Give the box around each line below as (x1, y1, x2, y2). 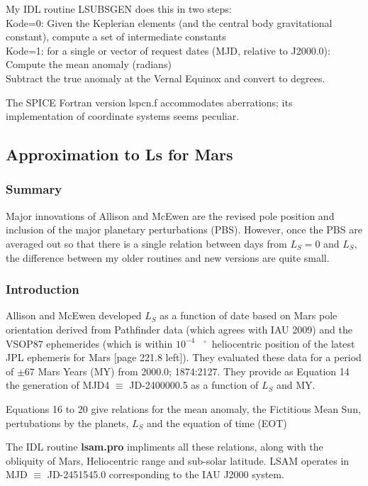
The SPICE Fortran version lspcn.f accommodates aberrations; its (6, 94, 293, 109)
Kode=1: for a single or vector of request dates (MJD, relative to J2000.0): (6, 43, 330, 57)
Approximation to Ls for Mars (6, 143, 233, 165)
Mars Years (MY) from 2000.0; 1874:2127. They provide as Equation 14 (38, 363, 350, 378)
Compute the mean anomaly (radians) (6, 57, 172, 72)
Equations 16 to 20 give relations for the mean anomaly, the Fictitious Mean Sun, (6, 401, 361, 416)
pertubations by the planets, (6, 415, 129, 430)
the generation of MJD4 (6, 377, 110, 392)
